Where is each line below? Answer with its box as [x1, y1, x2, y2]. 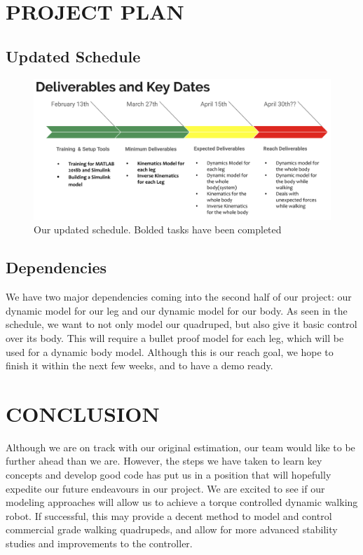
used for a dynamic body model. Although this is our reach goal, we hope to [6, 344, 334, 359]
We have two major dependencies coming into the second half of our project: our [6, 289, 352, 304]
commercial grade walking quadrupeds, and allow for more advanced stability [6, 522, 338, 537]
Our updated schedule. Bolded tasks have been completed [34, 222, 282, 237]
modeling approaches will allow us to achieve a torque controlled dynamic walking [6, 495, 358, 509]
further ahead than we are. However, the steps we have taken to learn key [6, 453, 322, 468]
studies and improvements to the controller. [6, 536, 193, 551]
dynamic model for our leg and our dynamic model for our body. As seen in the [6, 303, 348, 317]
